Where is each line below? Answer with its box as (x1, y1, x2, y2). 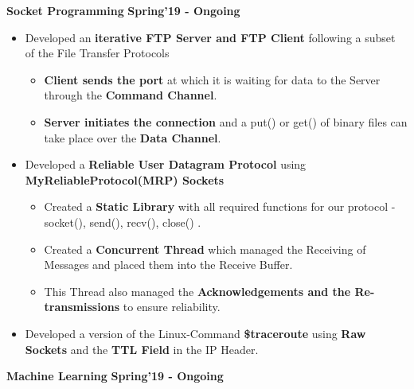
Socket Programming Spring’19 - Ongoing (6, 2, 240, 18)
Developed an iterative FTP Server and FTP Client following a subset (25, 29, 396, 45)
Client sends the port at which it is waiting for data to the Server (44, 71, 381, 88)
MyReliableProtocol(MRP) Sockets (25, 171, 225, 188)
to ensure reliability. (123, 298, 221, 315)
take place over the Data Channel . (44, 129, 221, 146)
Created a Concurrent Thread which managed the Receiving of (44, 240, 366, 257)
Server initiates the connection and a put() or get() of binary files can (44, 113, 408, 130)
